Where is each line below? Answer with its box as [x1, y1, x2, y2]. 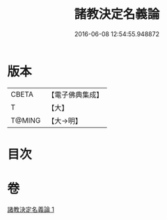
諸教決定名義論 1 [7, 205, 54, 213]
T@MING [10, 116, 41, 125]
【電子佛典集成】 [47, 90, 104, 100]
